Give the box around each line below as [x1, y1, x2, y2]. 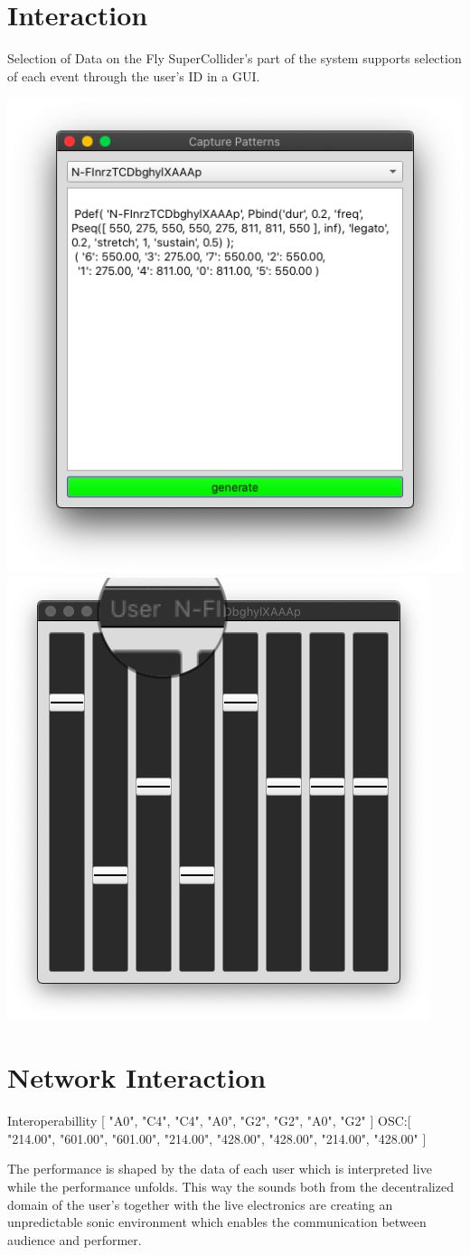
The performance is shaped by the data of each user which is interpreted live [7, 1159, 432, 1178]
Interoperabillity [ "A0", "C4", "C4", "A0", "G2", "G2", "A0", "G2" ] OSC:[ [7, 1111, 411, 1130]
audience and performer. [7, 1230, 142, 1249]
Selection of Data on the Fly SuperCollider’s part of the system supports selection [7, 49, 462, 68]
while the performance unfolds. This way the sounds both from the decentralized [7, 1177, 454, 1196]
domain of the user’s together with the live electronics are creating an [7, 1194, 393, 1213]
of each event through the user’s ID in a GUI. [7, 66, 260, 85]
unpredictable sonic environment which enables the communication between [7, 1213, 427, 1231]
